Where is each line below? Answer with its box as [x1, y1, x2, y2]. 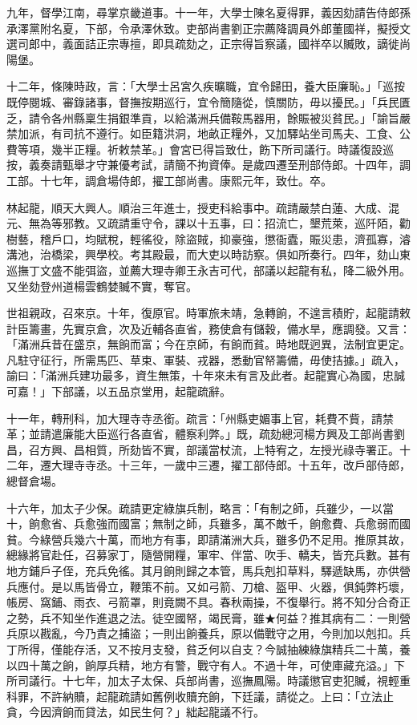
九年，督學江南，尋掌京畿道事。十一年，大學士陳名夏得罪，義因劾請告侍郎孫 [6, 4, 411, 20]
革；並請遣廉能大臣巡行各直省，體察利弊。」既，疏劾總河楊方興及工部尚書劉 [6, 425, 405, 442]
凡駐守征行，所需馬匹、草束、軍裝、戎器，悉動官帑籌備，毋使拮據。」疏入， [6, 351, 405, 368]
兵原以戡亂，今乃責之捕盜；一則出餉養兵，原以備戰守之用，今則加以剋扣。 [6, 625, 399, 642]
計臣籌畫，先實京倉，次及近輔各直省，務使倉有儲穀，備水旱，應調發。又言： [6, 320, 411, 336]
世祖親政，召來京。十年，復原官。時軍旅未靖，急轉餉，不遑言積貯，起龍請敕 [6, 304, 411, 321]
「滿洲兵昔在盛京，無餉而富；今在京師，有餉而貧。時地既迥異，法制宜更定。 [6, 336, 411, 352]
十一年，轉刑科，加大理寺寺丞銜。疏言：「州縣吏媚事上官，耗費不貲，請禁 [6, 409, 394, 426]
